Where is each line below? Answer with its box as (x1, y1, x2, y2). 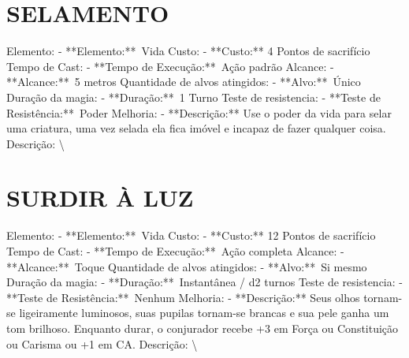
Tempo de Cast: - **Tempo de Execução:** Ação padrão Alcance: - (6, 58, 334, 74)
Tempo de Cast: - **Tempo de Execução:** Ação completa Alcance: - (6, 243, 344, 259)
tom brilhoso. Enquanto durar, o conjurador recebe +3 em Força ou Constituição (6, 319, 399, 336)
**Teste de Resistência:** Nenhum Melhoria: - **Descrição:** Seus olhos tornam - (6, 289, 403, 305)
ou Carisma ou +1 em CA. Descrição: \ (6, 335, 198, 352)
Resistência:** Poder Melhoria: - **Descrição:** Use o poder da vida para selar (6, 104, 392, 121)
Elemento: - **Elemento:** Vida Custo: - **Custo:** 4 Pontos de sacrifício (6, 43, 370, 59)
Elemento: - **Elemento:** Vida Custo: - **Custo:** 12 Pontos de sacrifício (6, 227, 376, 244)
